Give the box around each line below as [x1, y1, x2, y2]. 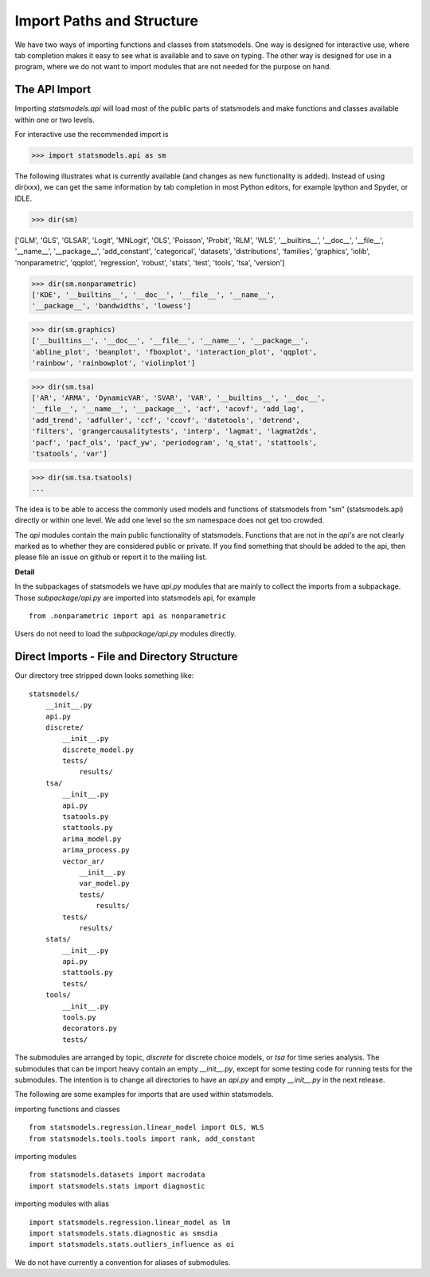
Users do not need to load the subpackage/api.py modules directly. [14, 629, 236, 639]
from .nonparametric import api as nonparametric [29, 612, 227, 621]
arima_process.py [62, 845, 131, 855]
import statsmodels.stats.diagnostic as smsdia [29, 1228, 218, 1238]
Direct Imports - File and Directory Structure [14, 650, 238, 664]
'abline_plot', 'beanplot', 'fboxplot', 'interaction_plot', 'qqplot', [31, 347, 318, 356]
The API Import [14, 83, 92, 96]
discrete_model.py [62, 745, 135, 754]
